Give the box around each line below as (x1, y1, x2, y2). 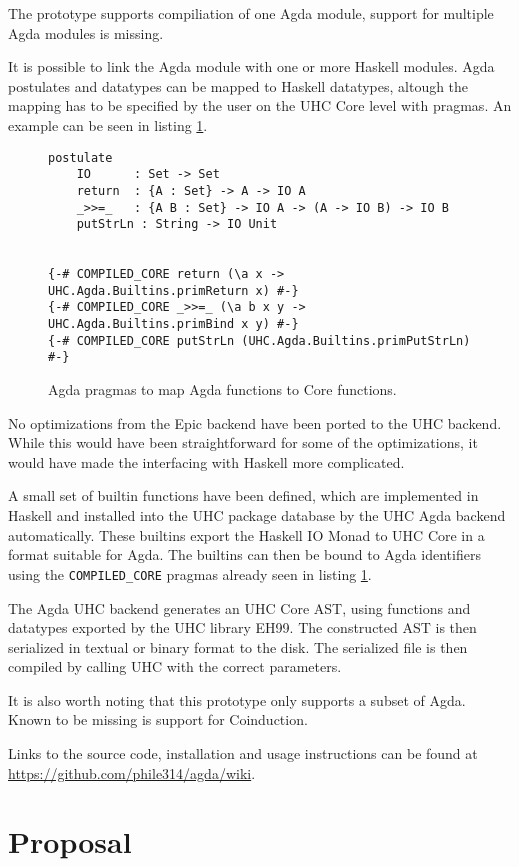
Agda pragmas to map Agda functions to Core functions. (48, 379, 397, 400)
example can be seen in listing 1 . (8, 114, 208, 135)
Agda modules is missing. (8, 22, 164, 43)
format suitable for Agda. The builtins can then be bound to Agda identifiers (8, 544, 481, 565)
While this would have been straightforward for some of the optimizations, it (8, 432, 478, 453)
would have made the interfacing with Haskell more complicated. (8, 451, 405, 472)
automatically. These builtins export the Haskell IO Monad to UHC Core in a (8, 524, 485, 545)
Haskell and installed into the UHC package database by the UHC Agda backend (8, 505, 506, 526)
